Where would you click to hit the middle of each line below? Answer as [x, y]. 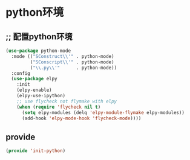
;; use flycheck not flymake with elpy [67, 101]
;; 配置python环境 [39, 37]
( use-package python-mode [38, 51]
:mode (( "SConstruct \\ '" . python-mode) [63, 56]
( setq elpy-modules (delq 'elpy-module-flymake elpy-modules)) [103, 112]
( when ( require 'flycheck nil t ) [59, 107]
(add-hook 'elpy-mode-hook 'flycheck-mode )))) [81, 118]
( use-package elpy [34, 79]
